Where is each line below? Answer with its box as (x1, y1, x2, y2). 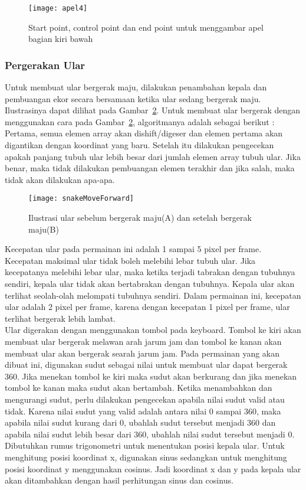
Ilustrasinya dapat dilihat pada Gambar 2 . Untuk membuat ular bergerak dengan (5, 104, 301, 116)
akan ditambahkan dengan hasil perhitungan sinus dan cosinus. (5, 474, 233, 486)
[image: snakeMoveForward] (28, 194, 134, 203)
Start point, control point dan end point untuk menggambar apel (28, 21, 264, 33)
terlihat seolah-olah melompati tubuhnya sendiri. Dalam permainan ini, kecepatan (5, 289, 301, 301)
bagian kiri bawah (28, 32, 93, 45)
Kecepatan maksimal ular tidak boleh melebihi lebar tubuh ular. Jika (5, 254, 256, 266)
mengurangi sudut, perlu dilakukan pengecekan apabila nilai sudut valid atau (5, 393, 285, 405)
